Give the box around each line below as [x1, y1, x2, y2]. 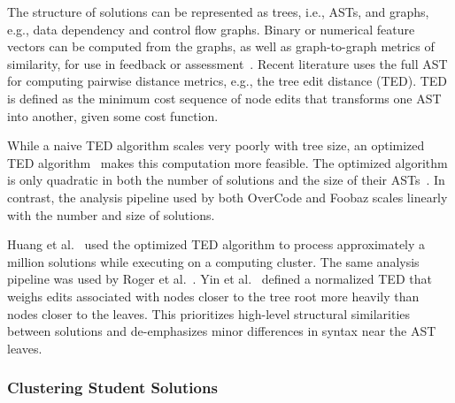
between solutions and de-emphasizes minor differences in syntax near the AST [7, 322, 436, 340]
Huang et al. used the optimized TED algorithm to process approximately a [7, 235, 426, 254]
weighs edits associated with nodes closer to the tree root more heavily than [7, 286, 420, 305]
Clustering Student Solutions [7, 376, 218, 399]
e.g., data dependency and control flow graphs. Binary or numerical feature [7, 19, 415, 38]
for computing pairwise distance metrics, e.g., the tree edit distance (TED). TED [7, 72, 448, 90]
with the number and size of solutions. [7, 205, 215, 224]
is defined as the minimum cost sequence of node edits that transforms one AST [7, 88, 442, 107]
